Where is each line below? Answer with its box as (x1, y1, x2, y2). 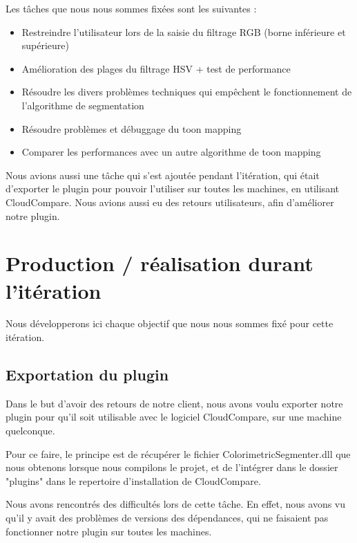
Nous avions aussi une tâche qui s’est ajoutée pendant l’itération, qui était (6, 167, 320, 182)
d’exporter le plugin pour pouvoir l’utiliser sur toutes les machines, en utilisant (6, 181, 339, 196)
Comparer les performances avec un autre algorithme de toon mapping (21, 145, 321, 159)
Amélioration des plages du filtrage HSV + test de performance (21, 61, 291, 75)
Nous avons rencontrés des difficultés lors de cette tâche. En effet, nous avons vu (6, 497, 346, 511)
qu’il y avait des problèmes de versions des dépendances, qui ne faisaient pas (6, 510, 329, 524)
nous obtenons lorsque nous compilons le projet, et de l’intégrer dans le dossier (6, 460, 338, 475)
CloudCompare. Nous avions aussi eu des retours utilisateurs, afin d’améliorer (6, 194, 334, 209)
